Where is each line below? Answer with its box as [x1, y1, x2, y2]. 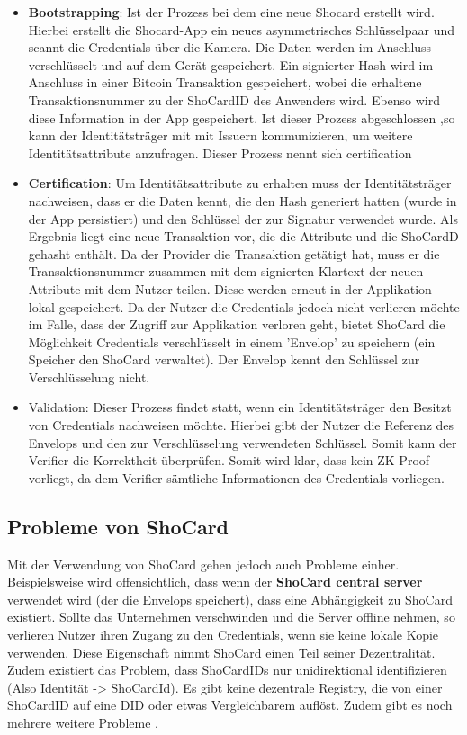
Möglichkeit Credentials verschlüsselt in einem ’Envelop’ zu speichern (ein [28, 332, 436, 351]
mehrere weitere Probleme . [7, 713, 158, 731]
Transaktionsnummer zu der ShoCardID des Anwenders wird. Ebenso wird [28, 90, 441, 109]
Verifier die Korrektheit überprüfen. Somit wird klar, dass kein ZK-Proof [28, 451, 430, 470]
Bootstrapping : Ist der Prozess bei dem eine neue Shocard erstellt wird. [28, 3, 435, 21]
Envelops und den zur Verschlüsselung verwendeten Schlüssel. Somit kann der [28, 433, 457, 452]
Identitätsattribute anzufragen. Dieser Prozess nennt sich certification [28, 143, 412, 162]
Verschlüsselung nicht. [28, 367, 150, 386]
